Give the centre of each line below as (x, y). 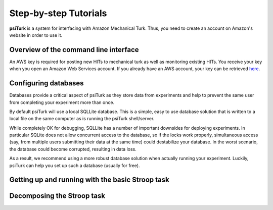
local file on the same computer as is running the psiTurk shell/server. (82, 119)
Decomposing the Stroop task (57, 196)
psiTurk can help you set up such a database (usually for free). (75, 165)
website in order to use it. (36, 35)
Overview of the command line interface (74, 50)
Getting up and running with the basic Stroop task (89, 180)
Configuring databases (47, 83)
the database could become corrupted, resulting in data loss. (73, 149)
